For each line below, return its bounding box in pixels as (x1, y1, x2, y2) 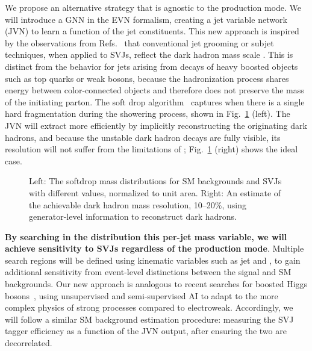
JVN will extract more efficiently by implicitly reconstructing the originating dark (5, 119, 307, 131)
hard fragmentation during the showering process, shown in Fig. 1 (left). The (5, 107, 290, 120)
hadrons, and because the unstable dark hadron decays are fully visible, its (5, 131, 281, 143)
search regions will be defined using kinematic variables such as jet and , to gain (5, 253, 301, 266)
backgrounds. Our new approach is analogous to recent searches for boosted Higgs (5, 278, 308, 290)
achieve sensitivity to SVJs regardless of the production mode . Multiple (5, 242, 304, 255)
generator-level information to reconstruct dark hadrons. (29, 210, 237, 223)
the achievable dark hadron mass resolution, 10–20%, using (29, 198, 246, 211)
